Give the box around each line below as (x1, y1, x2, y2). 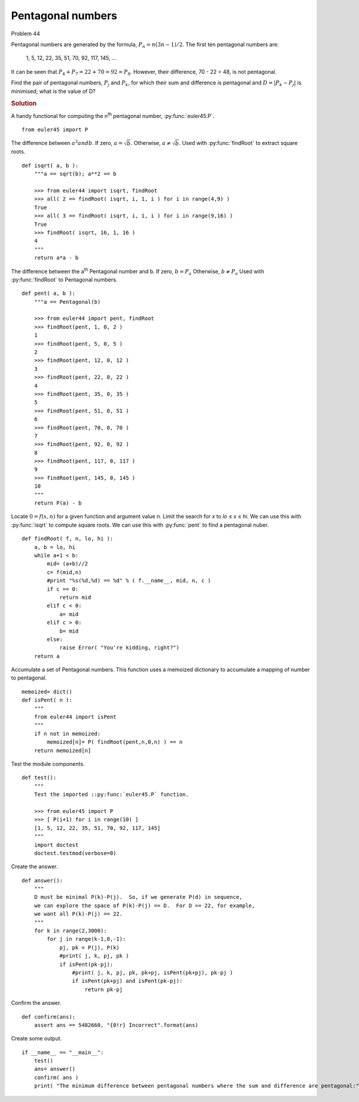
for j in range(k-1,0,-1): (47, 935, 126, 943)
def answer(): (22, 877, 63, 884)
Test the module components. (11, 760, 85, 767)
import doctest (34, 841, 79, 848)
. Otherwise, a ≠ (130, 140, 172, 147)
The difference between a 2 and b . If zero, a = (11, 138, 123, 147)
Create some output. (11, 1035, 62, 1042)
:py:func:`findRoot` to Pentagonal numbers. (11, 276, 118, 283)
